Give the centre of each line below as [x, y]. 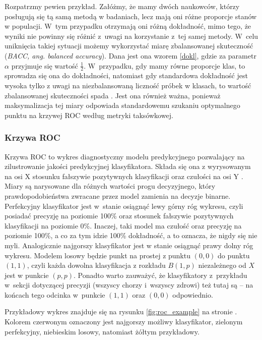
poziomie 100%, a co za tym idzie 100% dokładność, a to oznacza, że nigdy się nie [131, 235]
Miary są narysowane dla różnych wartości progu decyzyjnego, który [110, 186]
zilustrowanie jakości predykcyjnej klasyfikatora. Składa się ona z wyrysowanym [128, 166]
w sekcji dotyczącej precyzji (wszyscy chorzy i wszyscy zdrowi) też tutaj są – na [129, 285]
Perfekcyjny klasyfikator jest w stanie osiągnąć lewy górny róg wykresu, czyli [124, 206]
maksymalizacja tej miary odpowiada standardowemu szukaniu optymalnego [122, 105]
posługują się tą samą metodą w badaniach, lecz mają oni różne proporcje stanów [131, 16]
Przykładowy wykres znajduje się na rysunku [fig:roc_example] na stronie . [121, 311]
